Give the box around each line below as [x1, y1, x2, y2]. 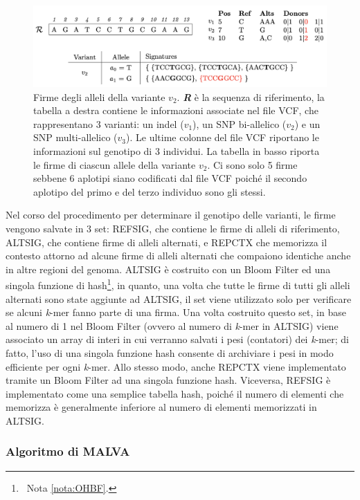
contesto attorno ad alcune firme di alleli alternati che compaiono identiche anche [6, 248, 351, 263]
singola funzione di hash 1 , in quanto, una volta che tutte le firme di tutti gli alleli [6, 276, 350, 292]
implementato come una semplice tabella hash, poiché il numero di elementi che [6, 386, 344, 400]
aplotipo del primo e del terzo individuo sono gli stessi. [33, 184, 266, 198]
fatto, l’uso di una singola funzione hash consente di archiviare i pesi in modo [6, 345, 334, 360]
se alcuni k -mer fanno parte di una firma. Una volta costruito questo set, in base [6, 305, 346, 320]
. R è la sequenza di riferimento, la [177, 89, 325, 104]
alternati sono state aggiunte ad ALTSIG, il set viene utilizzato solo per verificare [6, 291, 352, 306]
